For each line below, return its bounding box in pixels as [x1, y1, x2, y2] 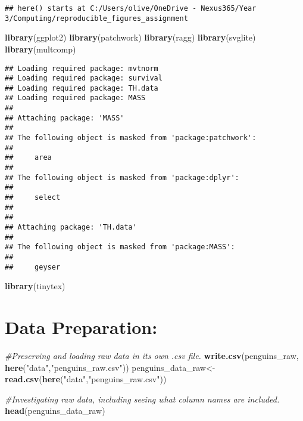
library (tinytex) [5, 280, 65, 292]
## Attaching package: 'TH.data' [5, 223, 137, 231]
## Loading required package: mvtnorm [5, 64, 158, 73]
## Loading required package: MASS [5, 94, 146, 103]
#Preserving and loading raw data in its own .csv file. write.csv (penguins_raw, [5, 349, 299, 361]
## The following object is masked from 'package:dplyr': [5, 173, 239, 182]
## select [5, 193, 61, 202]
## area [5, 153, 52, 162]
